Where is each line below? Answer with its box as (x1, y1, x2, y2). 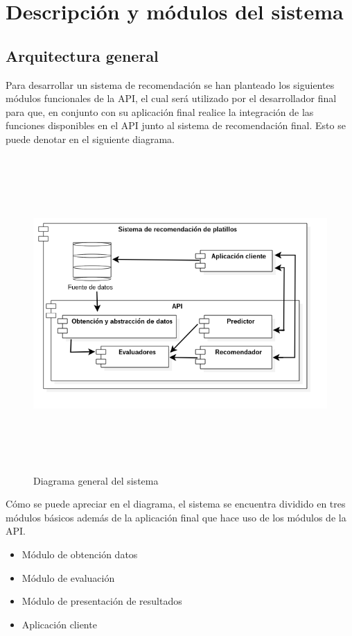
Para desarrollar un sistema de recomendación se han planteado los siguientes (6, 77, 335, 92)
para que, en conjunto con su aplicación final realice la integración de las (6, 104, 314, 119)
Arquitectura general (6, 44, 159, 66)
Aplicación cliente (21, 617, 97, 631)
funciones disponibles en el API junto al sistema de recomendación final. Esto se (6, 118, 346, 133)
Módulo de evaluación (21, 570, 115, 585)
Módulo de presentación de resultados (21, 594, 182, 608)
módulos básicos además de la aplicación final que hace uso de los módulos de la (6, 510, 346, 524)
